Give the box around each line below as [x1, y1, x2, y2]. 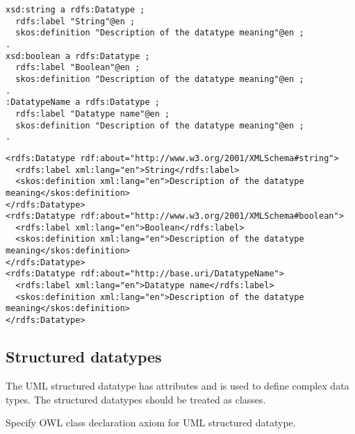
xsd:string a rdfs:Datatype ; [6, 5, 145, 15]
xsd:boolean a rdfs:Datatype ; [6, 51, 150, 61]
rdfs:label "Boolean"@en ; [15, 62, 140, 73]
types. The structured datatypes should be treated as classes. [6, 392, 266, 406]
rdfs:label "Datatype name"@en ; [15, 108, 170, 119]
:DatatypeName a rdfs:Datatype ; [6, 97, 160, 108]
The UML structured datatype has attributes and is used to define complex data [6, 378, 349, 392]
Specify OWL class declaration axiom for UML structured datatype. [6, 415, 296, 430]
